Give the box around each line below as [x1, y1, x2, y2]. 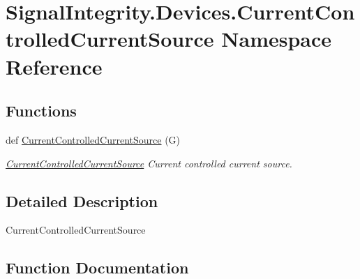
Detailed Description [6, 190, 158, 211]
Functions [6, 100, 77, 121]
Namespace [221, 24, 332, 53]
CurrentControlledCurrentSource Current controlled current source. [6, 156, 292, 170]
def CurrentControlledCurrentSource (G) [6, 132, 181, 146]
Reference [6, 52, 103, 80]
